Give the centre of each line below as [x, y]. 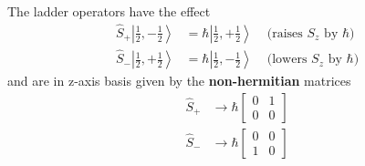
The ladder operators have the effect [109, 11]
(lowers [287, 60]
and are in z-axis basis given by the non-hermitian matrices [179, 81]
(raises [285, 33]
